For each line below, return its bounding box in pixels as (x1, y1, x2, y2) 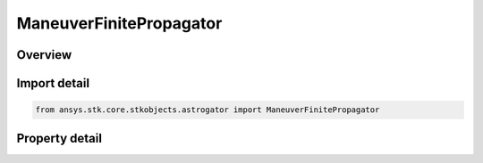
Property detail (16, 130, 103, 146)
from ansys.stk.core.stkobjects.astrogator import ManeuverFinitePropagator (35, 105, 380, 115)
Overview (16, 47, 72, 62)
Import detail (16, 76, 89, 91)
